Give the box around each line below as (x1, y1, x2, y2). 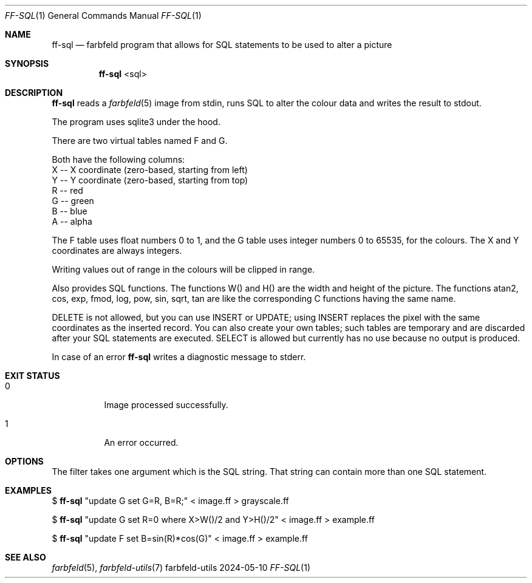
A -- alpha (52, 216, 92, 227)
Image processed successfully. (104, 400, 228, 410)
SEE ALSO (5, 552, 46, 562)
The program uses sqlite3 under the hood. (52, 117, 220, 127)
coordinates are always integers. (52, 245, 182, 256)
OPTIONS (5, 456, 44, 466)
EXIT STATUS (5, 370, 60, 381)
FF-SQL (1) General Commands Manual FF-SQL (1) (5, 10, 202, 21)
